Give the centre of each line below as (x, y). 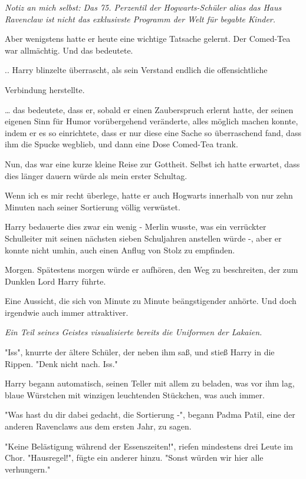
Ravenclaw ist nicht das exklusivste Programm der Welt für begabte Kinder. (140, 19)
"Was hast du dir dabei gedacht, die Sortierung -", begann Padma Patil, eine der (150, 414)
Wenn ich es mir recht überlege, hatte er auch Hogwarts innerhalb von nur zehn (149, 195)
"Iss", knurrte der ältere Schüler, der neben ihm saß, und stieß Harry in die (140, 352)
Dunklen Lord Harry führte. (55, 281)
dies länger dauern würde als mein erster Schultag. (96, 175)
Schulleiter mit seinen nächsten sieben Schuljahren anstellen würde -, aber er (143, 238)
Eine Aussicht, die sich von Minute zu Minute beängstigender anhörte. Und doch (151, 301)
